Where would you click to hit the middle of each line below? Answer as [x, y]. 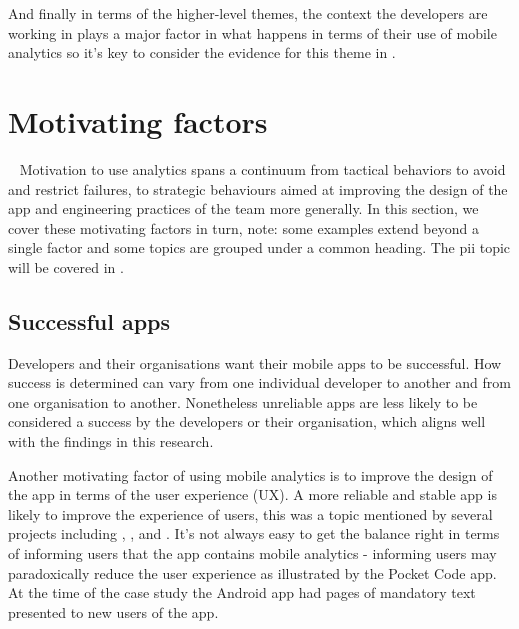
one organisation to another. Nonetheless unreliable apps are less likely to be [243, 401]
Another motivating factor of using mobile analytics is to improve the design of [250, 474]
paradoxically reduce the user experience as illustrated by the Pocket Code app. [252, 572]
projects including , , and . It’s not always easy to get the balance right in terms [254, 533]
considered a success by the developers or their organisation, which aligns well [247, 421]
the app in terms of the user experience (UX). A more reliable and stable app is [252, 494]
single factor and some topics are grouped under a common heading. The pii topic [259, 247]
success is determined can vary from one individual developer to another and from [259, 382]
